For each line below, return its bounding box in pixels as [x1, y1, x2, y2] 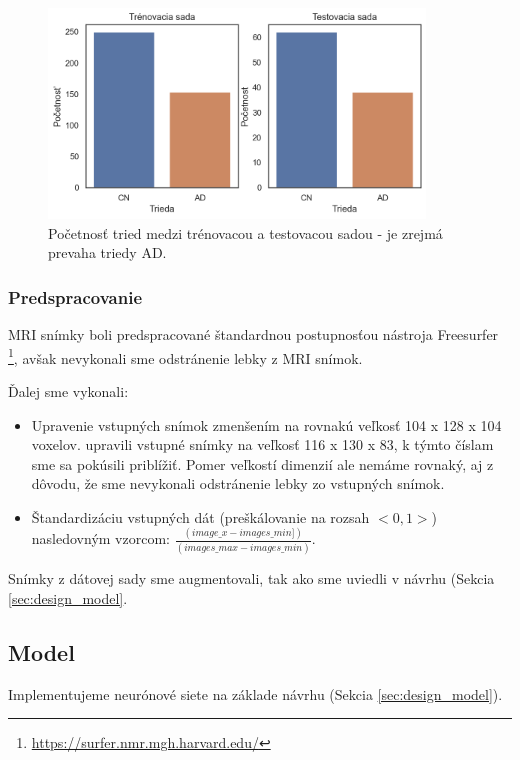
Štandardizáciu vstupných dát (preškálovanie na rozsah [31, 506, 370, 527]
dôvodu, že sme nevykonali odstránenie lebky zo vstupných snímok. [31, 473, 445, 494]
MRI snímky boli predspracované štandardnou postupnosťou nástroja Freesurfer [8, 324, 499, 345]
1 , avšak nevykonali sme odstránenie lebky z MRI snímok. [8, 344, 363, 368]
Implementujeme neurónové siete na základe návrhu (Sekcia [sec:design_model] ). [8, 683, 503, 704]
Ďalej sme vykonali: [8, 380, 129, 401]
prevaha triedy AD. [48, 242, 167, 263]
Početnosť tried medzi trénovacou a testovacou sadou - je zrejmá [48, 222, 443, 243]
